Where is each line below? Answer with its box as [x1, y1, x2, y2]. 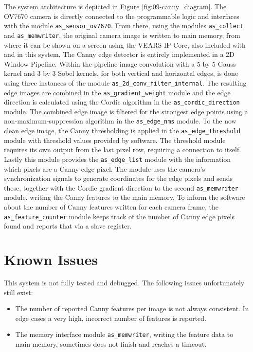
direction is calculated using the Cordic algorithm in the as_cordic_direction [4, 97, 240, 107]
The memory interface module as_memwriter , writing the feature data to [15, 329, 234, 339]
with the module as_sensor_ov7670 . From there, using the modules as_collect [4, 20, 244, 31]
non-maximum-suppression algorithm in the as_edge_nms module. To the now [4, 116, 236, 126]
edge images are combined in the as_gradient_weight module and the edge [4, 87, 231, 97]
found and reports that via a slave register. [4, 221, 132, 231]
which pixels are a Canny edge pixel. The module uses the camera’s [4, 163, 205, 174]
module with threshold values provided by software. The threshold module [4, 135, 226, 145]
